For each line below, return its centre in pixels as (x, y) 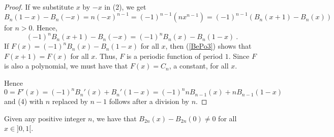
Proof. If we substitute (39, 7)
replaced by (70, 101)
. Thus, (106, 56)
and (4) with (24, 101)
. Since (239, 56)
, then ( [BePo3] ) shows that (208, 46)
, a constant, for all (199, 66)
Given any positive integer (45, 118)
